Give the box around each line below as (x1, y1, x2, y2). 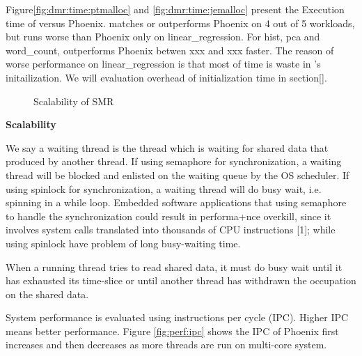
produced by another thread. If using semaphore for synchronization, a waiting (6, 154, 342, 169)
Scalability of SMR (33, 93, 114, 108)
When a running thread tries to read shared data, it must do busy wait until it (6, 259, 343, 274)
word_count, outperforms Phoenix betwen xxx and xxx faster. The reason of (6, 42, 334, 57)
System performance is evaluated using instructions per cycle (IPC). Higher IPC (6, 310, 349, 325)
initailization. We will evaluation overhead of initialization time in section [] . (6, 70, 327, 84)
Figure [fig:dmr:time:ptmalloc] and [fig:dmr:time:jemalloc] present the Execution (6, 2, 345, 16)
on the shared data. (6, 286, 89, 301)
